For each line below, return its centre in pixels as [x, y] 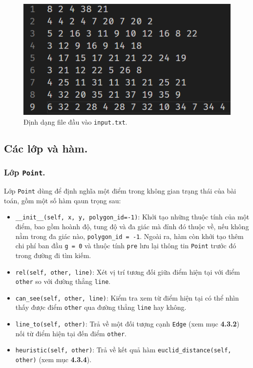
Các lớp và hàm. [46, 148]
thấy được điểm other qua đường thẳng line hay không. [101, 307]
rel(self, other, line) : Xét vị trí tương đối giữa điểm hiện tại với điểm [128, 271]
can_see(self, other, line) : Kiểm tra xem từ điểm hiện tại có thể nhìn [127, 297]
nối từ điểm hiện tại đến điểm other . [71, 333]
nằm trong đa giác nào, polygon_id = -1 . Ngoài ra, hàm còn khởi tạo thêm [129, 236]
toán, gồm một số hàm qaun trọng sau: [63, 200]
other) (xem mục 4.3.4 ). [53, 359]
